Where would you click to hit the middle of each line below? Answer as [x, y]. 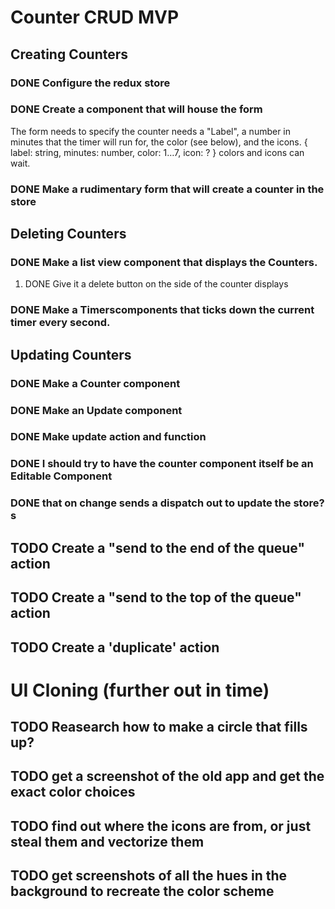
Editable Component [61, 476]
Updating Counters [71, 354]
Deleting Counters [68, 234]
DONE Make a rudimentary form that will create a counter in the [167, 189]
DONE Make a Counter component [95, 383]
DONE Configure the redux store [90, 83]
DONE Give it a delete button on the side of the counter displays [156, 284]
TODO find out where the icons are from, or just [161, 826]
